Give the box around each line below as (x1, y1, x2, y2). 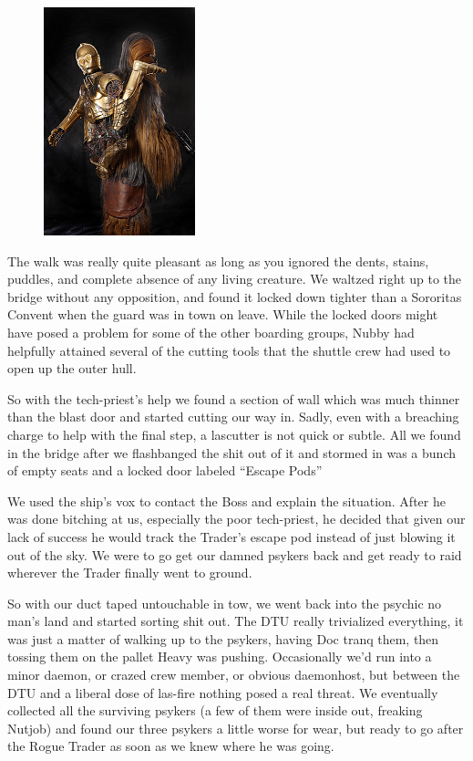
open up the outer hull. (7, 359, 137, 378)
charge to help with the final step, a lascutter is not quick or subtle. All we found (7, 424, 461, 443)
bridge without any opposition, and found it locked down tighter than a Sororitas (7, 287, 462, 306)
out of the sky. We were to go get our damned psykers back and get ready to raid (7, 545, 462, 564)
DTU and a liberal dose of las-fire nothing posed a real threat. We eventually (7, 683, 438, 702)
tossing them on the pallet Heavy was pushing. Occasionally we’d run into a (7, 647, 432, 666)
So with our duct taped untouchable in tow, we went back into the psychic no (7, 593, 442, 612)
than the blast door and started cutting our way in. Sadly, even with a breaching (7, 407, 459, 426)
